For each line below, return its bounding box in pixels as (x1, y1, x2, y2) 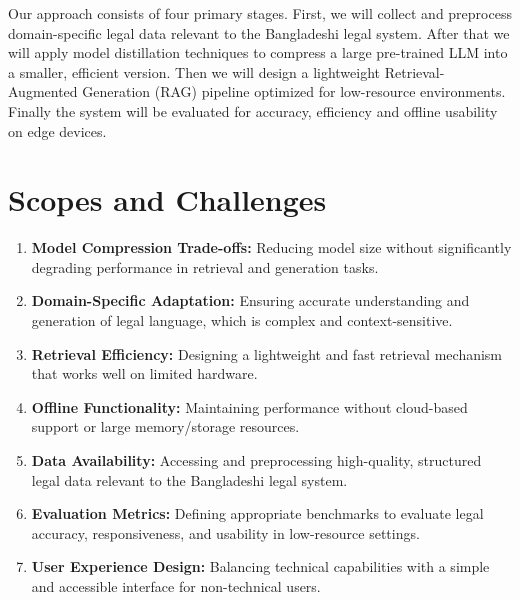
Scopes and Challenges (8, 179, 327, 220)
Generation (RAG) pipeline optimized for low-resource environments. (82, 81, 506, 102)
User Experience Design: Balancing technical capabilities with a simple (31, 556, 490, 577)
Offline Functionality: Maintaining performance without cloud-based (31, 396, 468, 417)
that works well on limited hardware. (31, 363, 258, 384)
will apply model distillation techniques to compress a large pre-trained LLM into (8, 42, 508, 63)
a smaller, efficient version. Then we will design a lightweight (8, 61, 381, 82)
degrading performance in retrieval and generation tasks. (31, 256, 379, 277)
